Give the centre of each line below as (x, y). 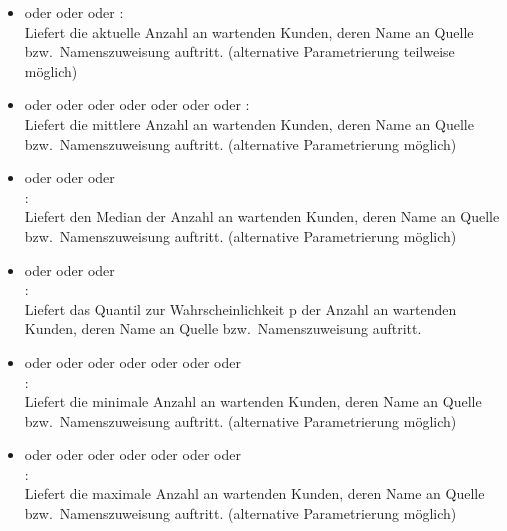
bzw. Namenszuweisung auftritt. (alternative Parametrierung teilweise (239, 51)
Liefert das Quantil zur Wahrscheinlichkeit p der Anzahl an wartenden (240, 308)
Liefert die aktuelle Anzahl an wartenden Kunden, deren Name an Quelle (249, 31)
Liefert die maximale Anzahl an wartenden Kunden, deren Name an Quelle (254, 493)
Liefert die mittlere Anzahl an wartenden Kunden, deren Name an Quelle (249, 123)
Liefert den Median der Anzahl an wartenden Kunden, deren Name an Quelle (262, 216)
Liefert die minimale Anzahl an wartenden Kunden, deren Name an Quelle (253, 401)
